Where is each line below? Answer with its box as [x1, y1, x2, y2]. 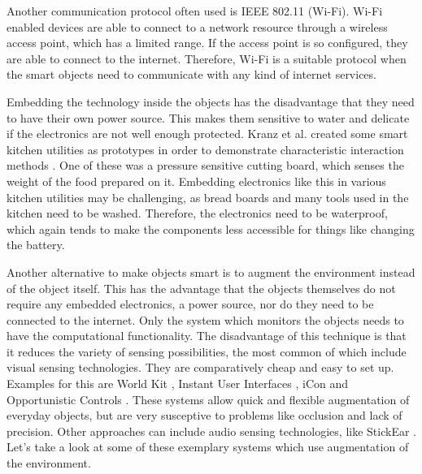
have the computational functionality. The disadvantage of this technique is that [7, 327, 407, 344]
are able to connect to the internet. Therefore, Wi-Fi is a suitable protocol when [7, 50, 407, 67]
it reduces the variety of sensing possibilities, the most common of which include [7, 343, 407, 360]
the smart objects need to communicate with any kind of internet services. [7, 66, 376, 83]
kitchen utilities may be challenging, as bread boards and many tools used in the [7, 188, 409, 205]
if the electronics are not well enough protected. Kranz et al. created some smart [7, 125, 408, 142]
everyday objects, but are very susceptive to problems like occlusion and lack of [7, 407, 402, 424]
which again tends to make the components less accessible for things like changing [7, 220, 415, 237]
